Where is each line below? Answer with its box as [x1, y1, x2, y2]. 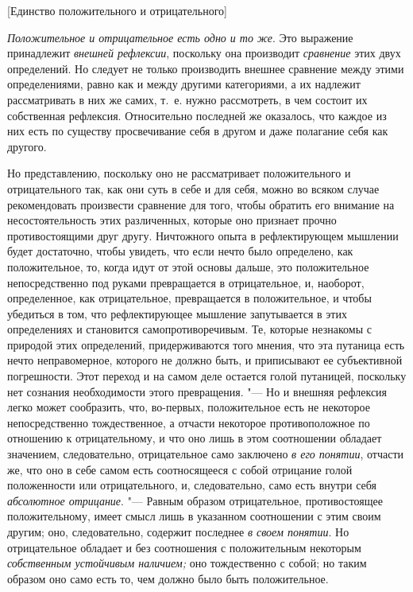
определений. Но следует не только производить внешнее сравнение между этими [7, 60, 404, 76]
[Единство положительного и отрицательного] [7, 2, 227, 18]
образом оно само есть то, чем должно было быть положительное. [7, 570, 329, 586]
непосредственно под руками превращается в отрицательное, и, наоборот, [7, 274, 365, 290]
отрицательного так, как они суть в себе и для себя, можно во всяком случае [7, 180, 380, 197]
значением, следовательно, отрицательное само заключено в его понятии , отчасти [7, 446, 404, 462]
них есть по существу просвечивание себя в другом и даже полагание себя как [7, 123, 388, 139]
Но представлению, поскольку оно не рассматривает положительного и [7, 165, 351, 181]
